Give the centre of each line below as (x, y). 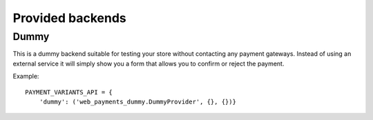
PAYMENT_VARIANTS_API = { (69, 92)
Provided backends (70, 18)
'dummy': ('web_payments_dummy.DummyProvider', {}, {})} (137, 101)
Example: (26, 77)
